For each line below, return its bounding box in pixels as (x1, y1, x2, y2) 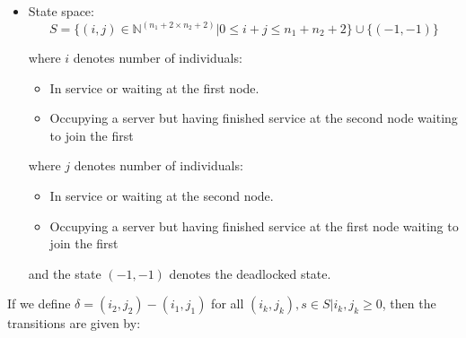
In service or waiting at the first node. (49, 78, 259, 97)
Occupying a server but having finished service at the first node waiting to (49, 216, 459, 235)
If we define (7, 294, 71, 313)
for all (211, 294, 244, 313)
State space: (28, 2, 94, 20)
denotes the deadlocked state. (169, 264, 331, 282)
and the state (28, 264, 101, 282)
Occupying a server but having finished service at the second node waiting (49, 108, 458, 127)
